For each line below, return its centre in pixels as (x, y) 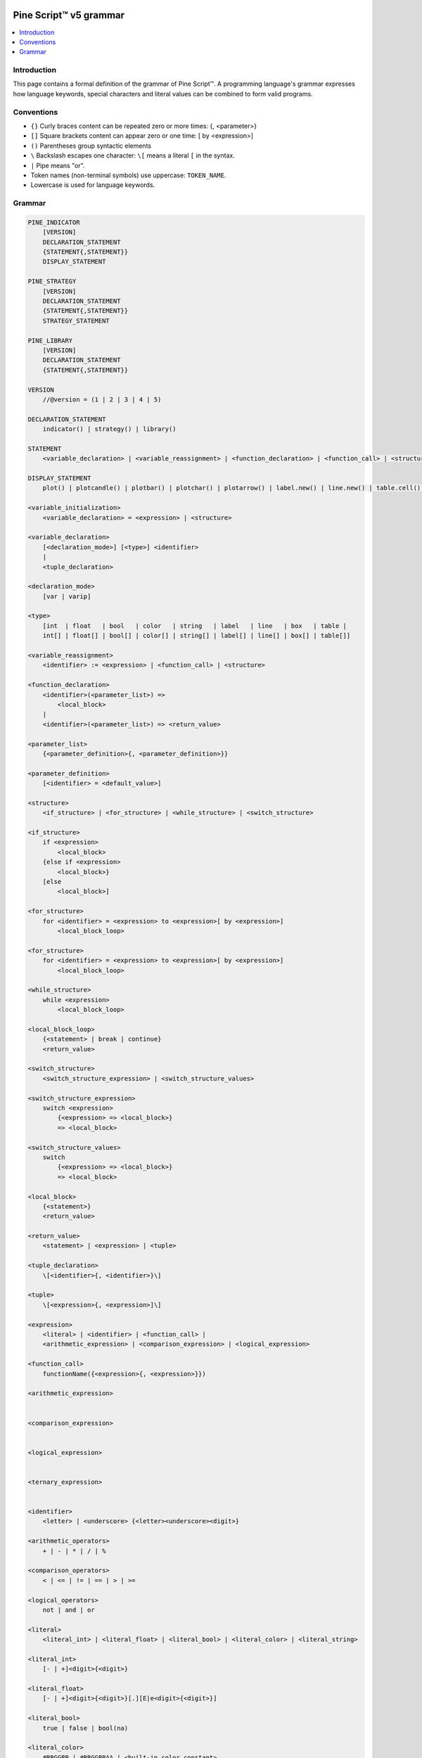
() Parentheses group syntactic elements (91, 146)
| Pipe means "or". (58, 165)
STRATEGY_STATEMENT (76, 321)
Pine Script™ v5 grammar (69, 15)
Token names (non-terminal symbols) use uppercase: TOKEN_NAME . (128, 175)
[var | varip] (67, 596)
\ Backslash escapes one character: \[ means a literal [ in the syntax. (133, 155)
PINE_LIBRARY (50, 340)
